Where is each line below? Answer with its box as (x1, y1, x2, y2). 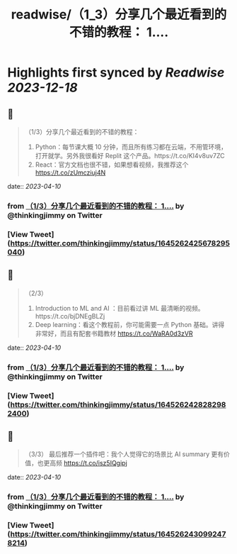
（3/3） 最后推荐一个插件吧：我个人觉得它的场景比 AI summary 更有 (24, 450, 224, 458)
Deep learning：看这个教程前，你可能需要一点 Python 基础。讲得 (35, 320, 225, 328)
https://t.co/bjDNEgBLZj (35, 311, 105, 320)
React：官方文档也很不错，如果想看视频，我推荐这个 (35, 160, 189, 169)
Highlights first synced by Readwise (7, 65, 225, 81)
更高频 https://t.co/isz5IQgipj (43, 459, 127, 467)
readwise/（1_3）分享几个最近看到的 (11, 6, 227, 23)
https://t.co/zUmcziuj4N (35, 168, 106, 177)
